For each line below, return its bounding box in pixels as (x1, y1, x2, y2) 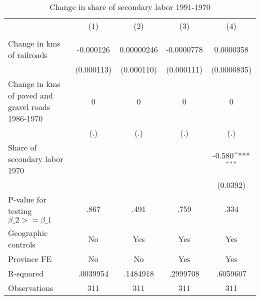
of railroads (8, 49, 47, 60)
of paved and (8, 89, 53, 101)
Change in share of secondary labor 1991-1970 (49, 1, 210, 12)
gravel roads (8, 101, 50, 112)
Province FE (8, 253, 52, 264)
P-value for (8, 193, 46, 205)
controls (8, 238, 35, 250)
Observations (8, 282, 53, 293)
